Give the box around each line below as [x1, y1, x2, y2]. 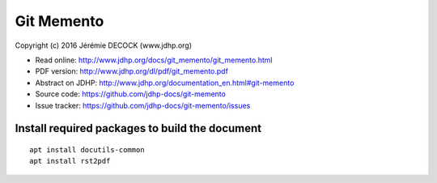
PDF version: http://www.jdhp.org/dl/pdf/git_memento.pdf [35, 66, 228, 76]
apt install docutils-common [29, 145, 145, 154]
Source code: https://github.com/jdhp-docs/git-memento [35, 89, 227, 99]
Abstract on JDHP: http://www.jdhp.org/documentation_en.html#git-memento [35, 78, 295, 87]
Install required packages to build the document [15, 121, 262, 135]
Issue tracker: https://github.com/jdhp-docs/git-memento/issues [35, 100, 251, 110]
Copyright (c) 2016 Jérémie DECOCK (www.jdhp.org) [15, 40, 193, 50]
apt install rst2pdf [29, 156, 111, 166]
